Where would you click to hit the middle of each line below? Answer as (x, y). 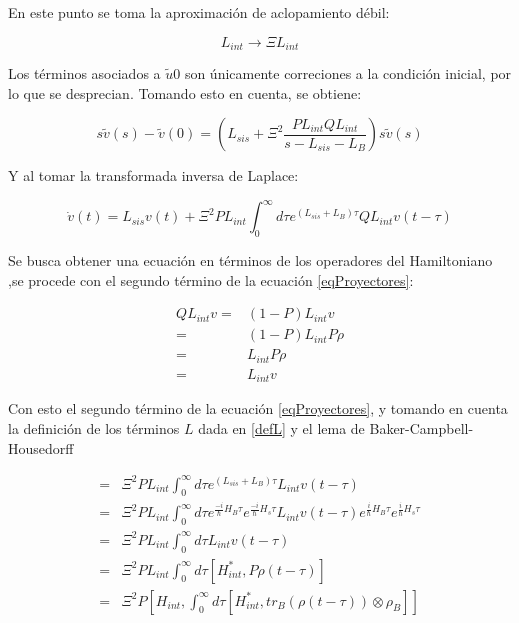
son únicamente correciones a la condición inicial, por (348, 73)
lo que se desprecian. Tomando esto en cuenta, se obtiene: (185, 92)
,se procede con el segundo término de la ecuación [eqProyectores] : (211, 279)
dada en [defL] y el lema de (281, 427)
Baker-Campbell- (421, 427)
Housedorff (41, 447)
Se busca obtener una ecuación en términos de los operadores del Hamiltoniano (250, 260)
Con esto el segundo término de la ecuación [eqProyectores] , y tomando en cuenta (258, 408)
